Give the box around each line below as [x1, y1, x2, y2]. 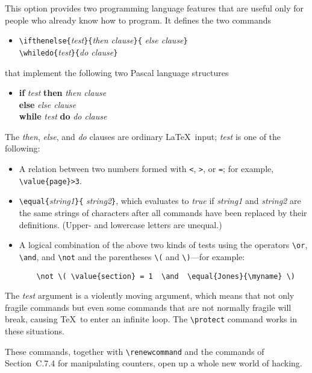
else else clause [19, 98, 76, 110]
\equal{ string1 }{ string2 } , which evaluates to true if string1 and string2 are [19, 194, 301, 207]
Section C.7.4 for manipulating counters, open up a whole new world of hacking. [5, 357, 302, 369]
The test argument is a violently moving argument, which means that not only [5, 289, 295, 302]
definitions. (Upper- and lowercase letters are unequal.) [19, 218, 222, 231]
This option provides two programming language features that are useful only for [5, 2, 304, 14]
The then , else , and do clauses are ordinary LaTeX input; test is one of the [5, 130, 281, 142]
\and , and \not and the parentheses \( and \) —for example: [19, 250, 245, 263]
